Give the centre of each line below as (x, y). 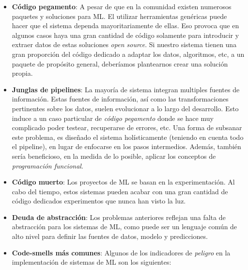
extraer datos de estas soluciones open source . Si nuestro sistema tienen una (124, 44)
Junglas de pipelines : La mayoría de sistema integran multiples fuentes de (126, 89)
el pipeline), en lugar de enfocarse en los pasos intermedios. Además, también (126, 146)
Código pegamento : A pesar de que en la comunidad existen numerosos (122, 6)
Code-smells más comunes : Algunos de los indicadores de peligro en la (121, 252)
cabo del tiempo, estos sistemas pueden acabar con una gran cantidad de (120, 191)
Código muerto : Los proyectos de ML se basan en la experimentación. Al (123, 182)
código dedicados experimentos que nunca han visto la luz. (99, 201)
